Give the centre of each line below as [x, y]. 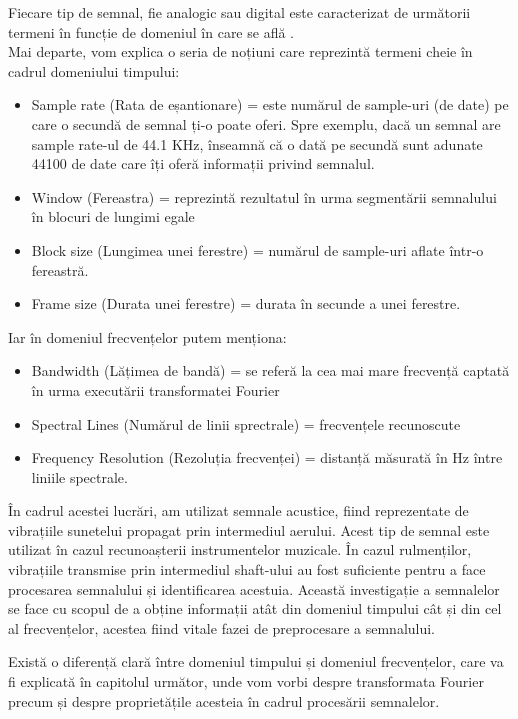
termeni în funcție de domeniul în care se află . [151, 31]
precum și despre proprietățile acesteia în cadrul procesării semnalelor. [224, 700]
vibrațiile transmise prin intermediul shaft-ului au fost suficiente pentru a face [247, 569]
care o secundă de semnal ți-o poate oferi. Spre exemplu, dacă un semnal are [266, 123]
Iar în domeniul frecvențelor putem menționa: [147, 336]
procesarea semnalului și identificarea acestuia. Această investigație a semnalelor [254, 588]
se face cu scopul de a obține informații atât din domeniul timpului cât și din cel [255, 608]
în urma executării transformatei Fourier [155, 389]
